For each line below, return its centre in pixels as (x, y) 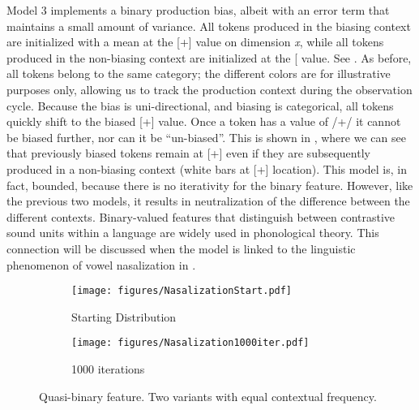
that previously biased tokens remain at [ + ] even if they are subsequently (188, 153)
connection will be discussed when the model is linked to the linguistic (181, 248)
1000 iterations (108, 369)
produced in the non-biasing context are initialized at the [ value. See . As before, (209, 57)
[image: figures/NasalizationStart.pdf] (182, 291)
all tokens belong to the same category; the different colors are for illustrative (199, 73)
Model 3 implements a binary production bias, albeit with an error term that (198, 10)
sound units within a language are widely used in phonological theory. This (193, 233)
